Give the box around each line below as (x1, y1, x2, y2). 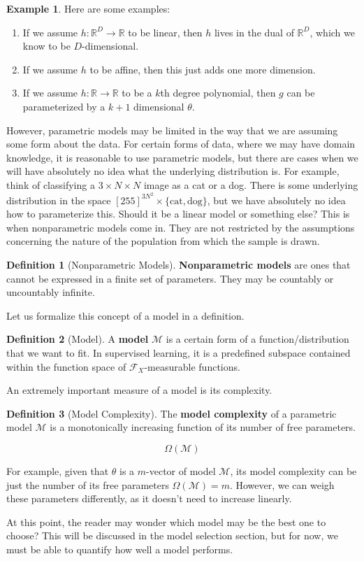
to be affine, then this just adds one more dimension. (89, 62, 316, 76)
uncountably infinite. (6, 285, 95, 299)
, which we (310, 24, 355, 39)
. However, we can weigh (229, 477, 335, 492)
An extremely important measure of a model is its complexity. (6, 383, 272, 397)
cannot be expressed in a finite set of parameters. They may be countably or (6, 271, 334, 285)
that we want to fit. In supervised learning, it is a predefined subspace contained (6, 345, 351, 360)
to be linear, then (128, 24, 203, 39)
